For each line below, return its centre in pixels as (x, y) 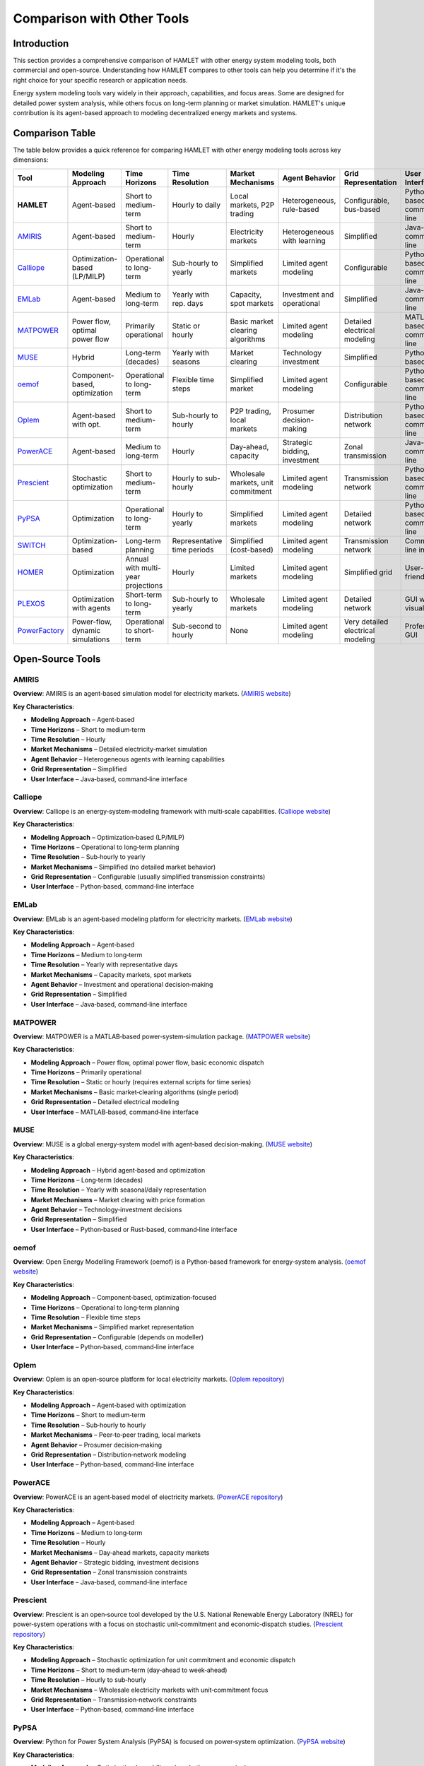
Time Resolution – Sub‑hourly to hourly (88, 1425)
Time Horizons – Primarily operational (86, 1072)
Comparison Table (54, 133)
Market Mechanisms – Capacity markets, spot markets (111, 974)
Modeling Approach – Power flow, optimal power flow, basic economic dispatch (147, 1062)
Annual (137, 559)
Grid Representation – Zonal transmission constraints (109, 1572)
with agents (91, 608)
